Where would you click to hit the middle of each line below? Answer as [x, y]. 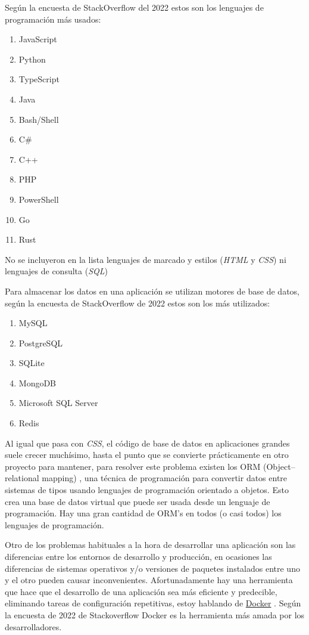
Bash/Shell [39, 119]
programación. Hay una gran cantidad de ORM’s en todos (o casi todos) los [143, 513]
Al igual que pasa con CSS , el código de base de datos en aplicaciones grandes [147, 443]
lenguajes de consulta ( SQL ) [56, 271]
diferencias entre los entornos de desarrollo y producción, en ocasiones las [138, 556]
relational [22, 478]
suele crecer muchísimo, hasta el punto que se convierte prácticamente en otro [147, 455]
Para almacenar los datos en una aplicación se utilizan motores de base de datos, [152, 291]
